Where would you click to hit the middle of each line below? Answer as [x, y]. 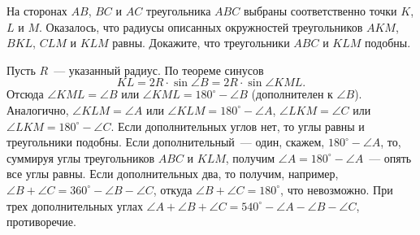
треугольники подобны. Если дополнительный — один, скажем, [166, 142]
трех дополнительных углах [75, 205]
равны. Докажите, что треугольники [201, 43]
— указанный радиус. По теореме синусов [159, 70]
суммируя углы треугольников [81, 157]
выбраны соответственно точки [320, 11]
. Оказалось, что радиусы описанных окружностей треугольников [201, 26]
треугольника [178, 11]
